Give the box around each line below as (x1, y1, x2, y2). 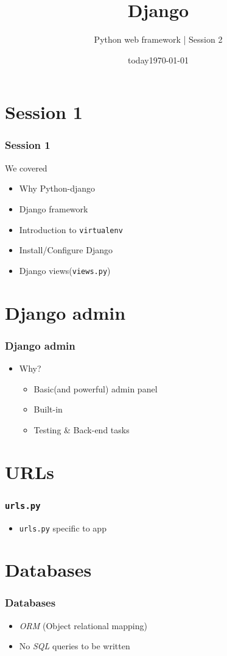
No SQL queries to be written (19, 640, 130, 652)
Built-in (33, 403, 63, 416)
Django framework (19, 202, 88, 215)
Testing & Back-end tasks (33, 423, 130, 436)
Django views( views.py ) (19, 264, 111, 276)
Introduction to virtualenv (19, 223, 123, 236)
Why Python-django (19, 182, 96, 195)
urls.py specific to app (19, 521, 107, 534)
